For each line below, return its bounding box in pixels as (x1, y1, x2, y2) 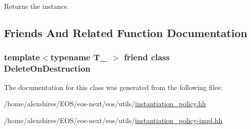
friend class (124, 51, 170, 63)
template (4, 51, 40, 63)
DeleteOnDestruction (4, 62, 91, 75)
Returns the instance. (4, 1, 69, 11)
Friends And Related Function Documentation (4, 25, 248, 40)
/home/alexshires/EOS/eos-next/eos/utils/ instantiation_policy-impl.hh (4, 115, 223, 125)
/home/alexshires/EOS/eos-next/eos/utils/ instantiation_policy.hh (4, 98, 206, 109)
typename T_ (50, 51, 107, 63)
